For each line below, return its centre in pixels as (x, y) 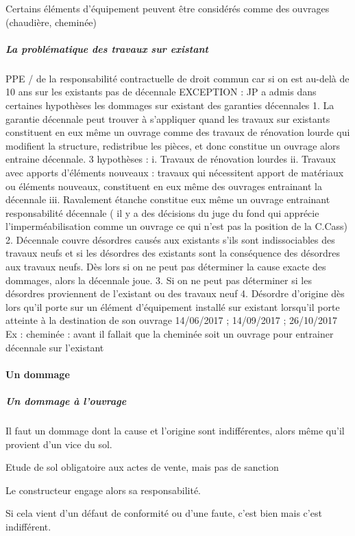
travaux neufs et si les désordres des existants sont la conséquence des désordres (173, 253)
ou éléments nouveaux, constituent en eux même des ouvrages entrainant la (164, 186)
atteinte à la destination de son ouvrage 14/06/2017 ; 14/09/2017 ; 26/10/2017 (171, 320)
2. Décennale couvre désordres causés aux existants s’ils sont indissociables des (170, 239)
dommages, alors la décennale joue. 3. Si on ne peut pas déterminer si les (159, 280)
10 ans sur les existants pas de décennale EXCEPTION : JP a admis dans (161, 92)
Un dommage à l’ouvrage (66, 401)
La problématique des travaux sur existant (107, 48)
